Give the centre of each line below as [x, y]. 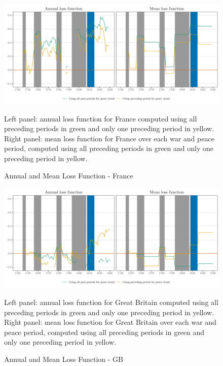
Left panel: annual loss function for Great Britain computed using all [111, 302]
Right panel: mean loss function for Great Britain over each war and [110, 322]
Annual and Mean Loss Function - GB [64, 359]
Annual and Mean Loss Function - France [69, 175]
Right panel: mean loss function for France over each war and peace [109, 138]
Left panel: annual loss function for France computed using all [101, 118]
